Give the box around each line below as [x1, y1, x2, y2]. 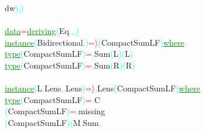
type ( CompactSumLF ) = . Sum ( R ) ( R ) [5, 59, 135, 71]
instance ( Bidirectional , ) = [5, 36, 95, 48]
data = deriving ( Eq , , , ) [5, 25, 80, 37]
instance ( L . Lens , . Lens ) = [5, 82, 92, 94]
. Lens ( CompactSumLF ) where [95, 82, 200, 94]
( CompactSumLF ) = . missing [5, 105, 105, 117]
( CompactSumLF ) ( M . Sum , [5, 116, 101, 128]
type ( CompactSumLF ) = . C [5, 93, 101, 105]
